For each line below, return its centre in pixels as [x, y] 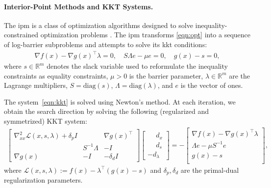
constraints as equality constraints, [56, 75]
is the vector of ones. [212, 85]
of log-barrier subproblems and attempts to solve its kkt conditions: [106, 44]
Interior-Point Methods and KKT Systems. [79, 6]
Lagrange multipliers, [36, 85]
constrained [21, 35]
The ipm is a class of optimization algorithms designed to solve [99, 25]
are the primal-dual [210, 170]
